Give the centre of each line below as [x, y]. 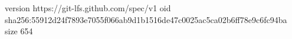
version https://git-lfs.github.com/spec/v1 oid [88, 8]
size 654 [19, 31]
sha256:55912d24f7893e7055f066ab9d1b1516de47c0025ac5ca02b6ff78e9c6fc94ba [146, 19]
